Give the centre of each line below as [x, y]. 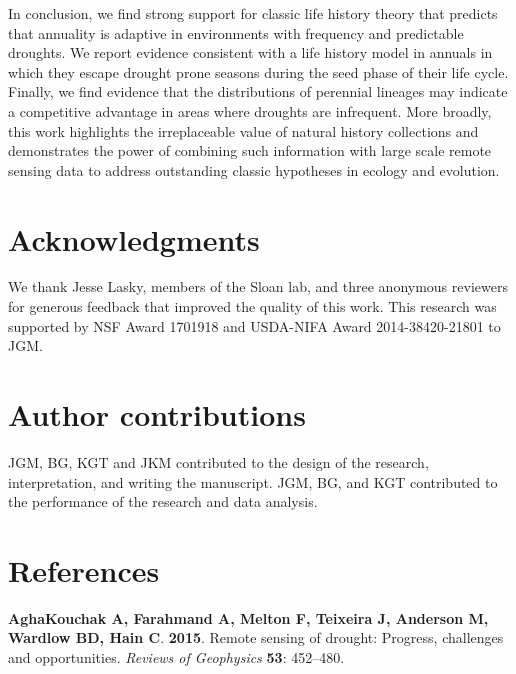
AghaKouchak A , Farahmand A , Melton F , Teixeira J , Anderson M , [248, 617]
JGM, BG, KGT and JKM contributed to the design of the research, [218, 461]
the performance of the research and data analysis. [163, 501]
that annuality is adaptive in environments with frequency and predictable [236, 32]
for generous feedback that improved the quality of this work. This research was [252, 306]
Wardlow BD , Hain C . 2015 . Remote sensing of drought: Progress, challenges [256, 637]
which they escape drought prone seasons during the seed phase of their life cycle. [258, 71]
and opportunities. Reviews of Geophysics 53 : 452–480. [176, 657]
